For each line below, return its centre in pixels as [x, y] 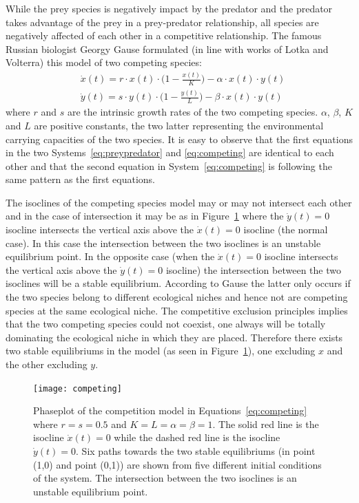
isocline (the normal [286, 229]
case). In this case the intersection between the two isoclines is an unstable [163, 243]
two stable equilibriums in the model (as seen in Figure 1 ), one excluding [161, 351]
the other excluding [47, 364]
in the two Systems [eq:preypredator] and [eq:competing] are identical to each [170, 152]
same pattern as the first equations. [80, 179]
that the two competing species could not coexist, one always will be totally [166, 324]
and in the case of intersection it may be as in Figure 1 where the [145, 216]
